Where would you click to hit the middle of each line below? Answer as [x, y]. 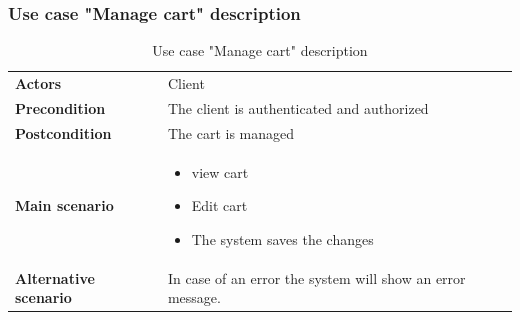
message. [194, 297]
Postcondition [63, 132]
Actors [38, 83]
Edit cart [219, 205]
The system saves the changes [282, 238]
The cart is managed [231, 132]
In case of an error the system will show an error [316, 277]
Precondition [60, 107]
